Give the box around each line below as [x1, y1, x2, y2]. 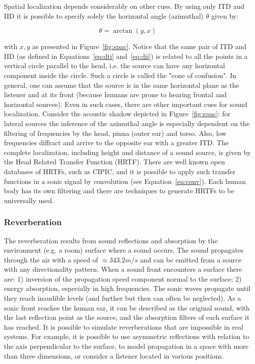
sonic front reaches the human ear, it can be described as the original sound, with [4, 302, 250, 312]
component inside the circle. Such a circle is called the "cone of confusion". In [4, 70, 236, 80]
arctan [113, 27, 133, 35]
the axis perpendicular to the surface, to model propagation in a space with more [4, 341, 249, 351]
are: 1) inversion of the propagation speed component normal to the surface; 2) [4, 273, 242, 284]
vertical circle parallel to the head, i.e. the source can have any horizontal [4, 60, 225, 71]
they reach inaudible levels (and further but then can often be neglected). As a [4, 293, 241, 303]
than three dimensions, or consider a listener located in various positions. [4, 350, 224, 361]
